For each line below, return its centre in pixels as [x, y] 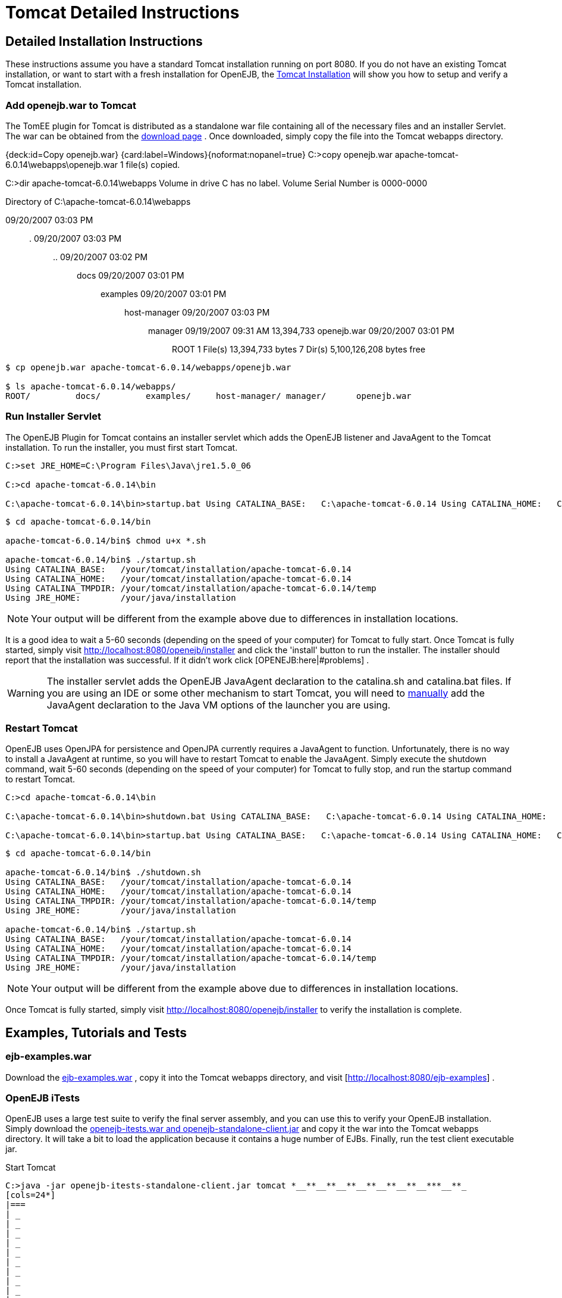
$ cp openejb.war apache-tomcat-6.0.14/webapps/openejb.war [148, 367]
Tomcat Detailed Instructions [123, 13]
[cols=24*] [31, 1195]
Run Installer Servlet [54, 416]
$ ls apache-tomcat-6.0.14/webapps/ [91, 386]
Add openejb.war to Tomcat [71, 105]
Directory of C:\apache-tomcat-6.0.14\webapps [98, 201]
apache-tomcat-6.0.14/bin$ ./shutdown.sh [103, 873]
